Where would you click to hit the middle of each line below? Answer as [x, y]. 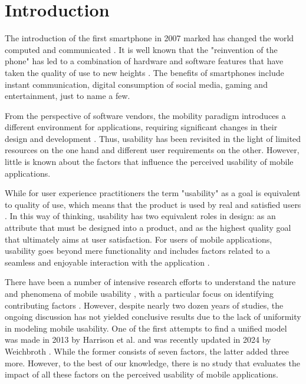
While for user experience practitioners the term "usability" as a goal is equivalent [153, 193]
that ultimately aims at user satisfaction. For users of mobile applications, [139, 239]
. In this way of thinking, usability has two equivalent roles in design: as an [140, 216]
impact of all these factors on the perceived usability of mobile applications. [142, 374]
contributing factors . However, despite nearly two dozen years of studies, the [144, 305]
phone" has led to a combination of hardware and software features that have [144, 61]
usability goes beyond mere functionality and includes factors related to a [138, 251]
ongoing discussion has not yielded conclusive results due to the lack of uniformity [153, 317]
